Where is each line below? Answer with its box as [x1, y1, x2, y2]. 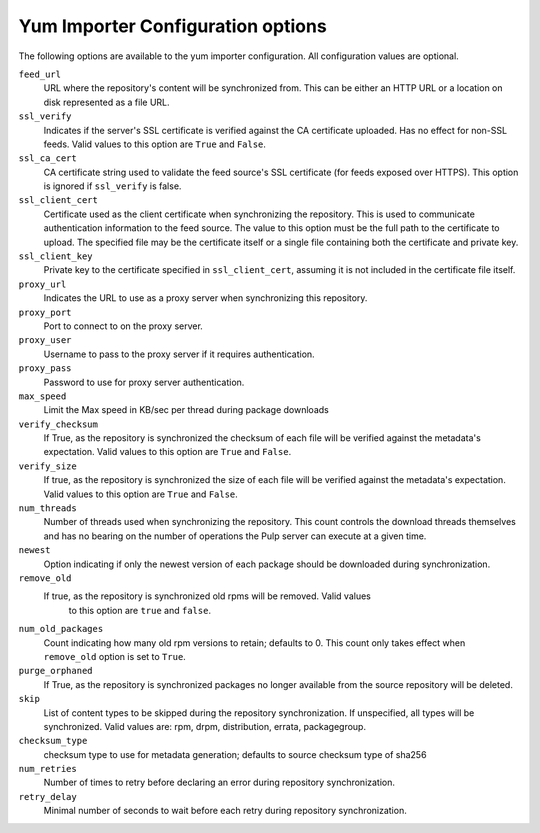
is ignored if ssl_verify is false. [43, 180, 182, 192]
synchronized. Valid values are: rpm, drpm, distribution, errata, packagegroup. [43, 720, 367, 732]
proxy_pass [18, 363, 72, 374]
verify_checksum [18, 418, 99, 430]
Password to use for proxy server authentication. [43, 376, 245, 388]
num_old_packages [18, 623, 104, 635]
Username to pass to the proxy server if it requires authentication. [43, 348, 315, 360]
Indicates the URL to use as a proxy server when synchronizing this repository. [43, 292, 368, 304]
